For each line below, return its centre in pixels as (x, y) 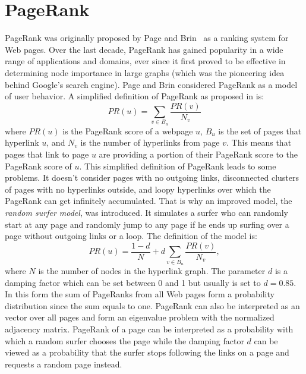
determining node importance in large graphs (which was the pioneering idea (145, 72)
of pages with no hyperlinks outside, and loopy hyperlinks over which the (138, 189)
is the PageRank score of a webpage (128, 131)
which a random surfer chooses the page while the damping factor (124, 340)
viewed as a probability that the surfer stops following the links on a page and (147, 352)
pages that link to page (47, 154)
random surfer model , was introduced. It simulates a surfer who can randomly (146, 213)
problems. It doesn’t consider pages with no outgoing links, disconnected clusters (152, 177)
